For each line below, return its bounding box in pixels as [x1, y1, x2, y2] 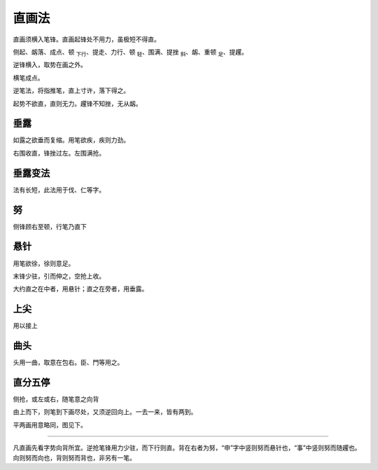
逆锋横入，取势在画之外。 [13, 60, 87, 69]
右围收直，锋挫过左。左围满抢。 [13, 148, 105, 157]
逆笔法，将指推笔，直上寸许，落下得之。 [13, 86, 129, 95]
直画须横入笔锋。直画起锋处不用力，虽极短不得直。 [13, 35, 160, 43]
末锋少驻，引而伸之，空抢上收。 [13, 272, 105, 280]
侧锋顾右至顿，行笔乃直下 [13, 222, 87, 230]
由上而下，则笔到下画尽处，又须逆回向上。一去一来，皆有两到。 [13, 408, 197, 416]
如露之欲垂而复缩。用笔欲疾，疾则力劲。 [13, 136, 129, 144]
